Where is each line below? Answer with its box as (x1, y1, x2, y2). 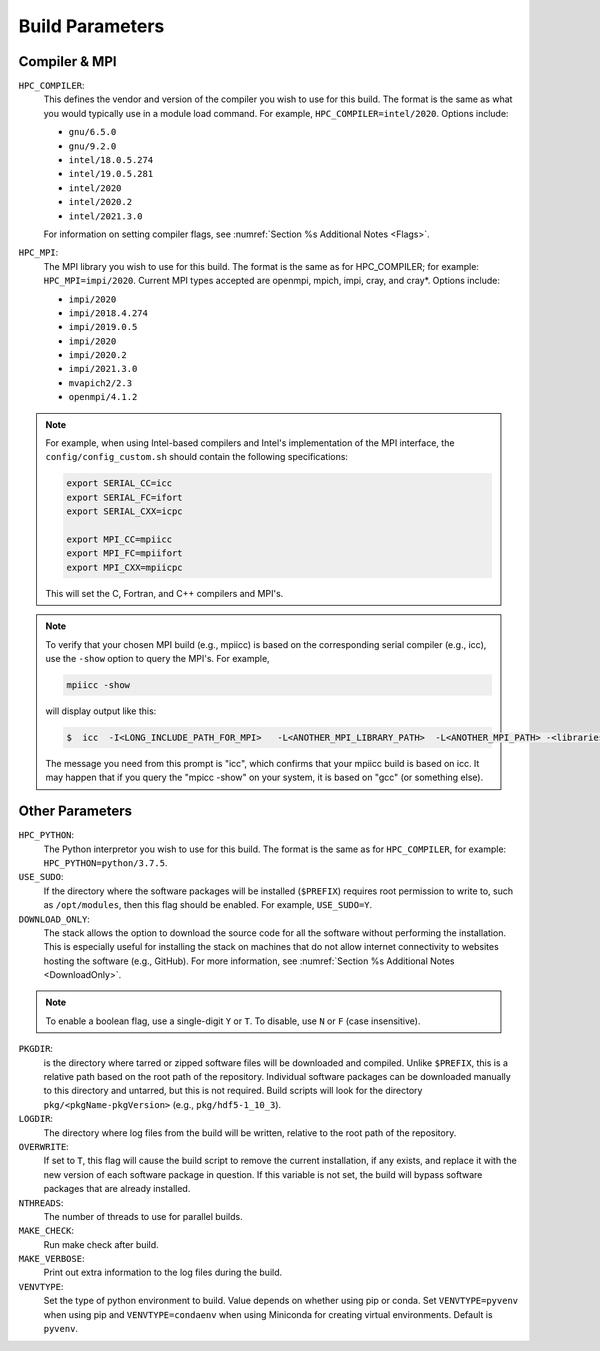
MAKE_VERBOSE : (18, 1253, 85, 1265)
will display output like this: (45, 705, 157, 717)
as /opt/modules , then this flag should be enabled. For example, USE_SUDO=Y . (43, 899, 373, 911)
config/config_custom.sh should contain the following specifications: (45, 451, 349, 463)
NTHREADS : (18, 1196, 64, 1209)
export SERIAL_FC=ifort (66, 491, 184, 503)
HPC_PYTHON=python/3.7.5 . (43, 856, 168, 869)
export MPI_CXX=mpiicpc (66, 561, 184, 573)
